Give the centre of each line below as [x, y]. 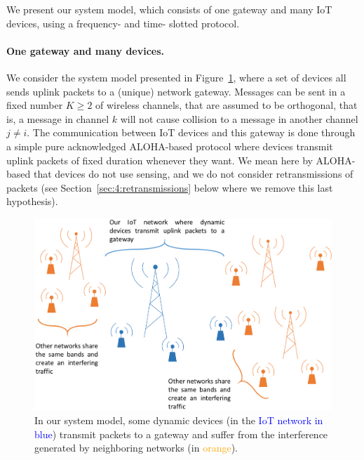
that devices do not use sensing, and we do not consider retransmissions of [193, 174]
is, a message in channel [58, 118]
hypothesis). [32, 201]
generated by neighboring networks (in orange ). [136, 448]
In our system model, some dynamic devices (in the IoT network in [179, 420]
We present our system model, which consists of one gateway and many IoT [169, 9]
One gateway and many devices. [86, 50]
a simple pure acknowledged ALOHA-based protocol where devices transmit [170, 146]
